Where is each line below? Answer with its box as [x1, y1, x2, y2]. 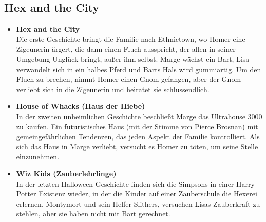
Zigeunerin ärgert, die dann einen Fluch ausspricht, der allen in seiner [16, 43, 236, 54]
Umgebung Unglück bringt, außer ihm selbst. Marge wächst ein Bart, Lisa [16, 53, 250, 64]
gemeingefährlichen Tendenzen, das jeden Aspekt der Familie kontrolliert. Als [16, 131, 260, 142]
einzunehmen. [16, 151, 60, 162]
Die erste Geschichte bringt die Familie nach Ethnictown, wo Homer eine [16, 33, 245, 44]
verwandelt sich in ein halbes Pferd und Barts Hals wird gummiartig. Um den [16, 63, 261, 74]
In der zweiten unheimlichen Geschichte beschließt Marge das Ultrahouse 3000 [16, 110, 262, 121]
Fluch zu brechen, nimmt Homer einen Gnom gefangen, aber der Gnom [16, 74, 241, 84]
